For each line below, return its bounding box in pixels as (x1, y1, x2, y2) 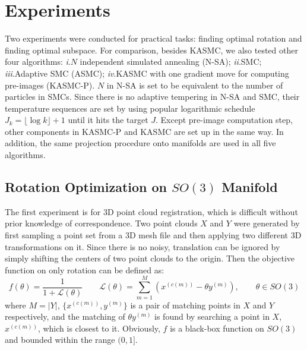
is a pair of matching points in (130, 298, 240, 311)
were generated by (233, 217, 300, 229)
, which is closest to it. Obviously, (37, 321, 160, 334)
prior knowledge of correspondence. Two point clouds (5, 217, 198, 229)
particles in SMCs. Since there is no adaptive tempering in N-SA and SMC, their (5, 90, 300, 103)
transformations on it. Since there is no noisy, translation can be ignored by (5, 240, 280, 253)
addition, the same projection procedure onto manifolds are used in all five (5, 137, 276, 149)
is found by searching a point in (154, 310, 270, 323)
